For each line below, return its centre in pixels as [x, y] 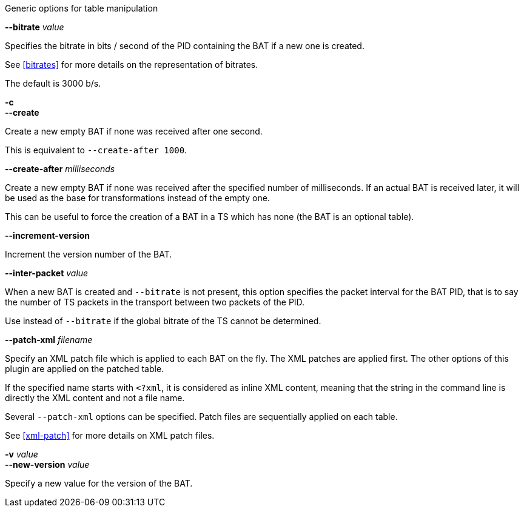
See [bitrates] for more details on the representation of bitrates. [132, 65]
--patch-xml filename [49, 340]
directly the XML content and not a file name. [95, 398]
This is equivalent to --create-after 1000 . [96, 150]
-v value [22, 454]
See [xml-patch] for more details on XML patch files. [110, 435]
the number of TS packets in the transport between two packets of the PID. [155, 302]
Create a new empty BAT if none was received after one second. [134, 131]
